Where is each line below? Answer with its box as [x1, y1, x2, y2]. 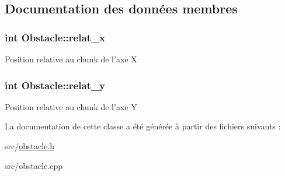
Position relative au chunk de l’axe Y [5, 100, 137, 112]
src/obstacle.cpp [5, 159, 62, 171]
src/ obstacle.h [5, 140, 54, 152]
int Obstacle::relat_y [5, 78, 106, 92]
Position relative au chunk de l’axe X [5, 53, 137, 65]
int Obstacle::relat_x [5, 30, 106, 44]
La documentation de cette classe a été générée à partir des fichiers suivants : [5, 120, 281, 132]
